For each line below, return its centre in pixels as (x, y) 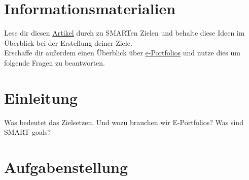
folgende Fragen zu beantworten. (55, 62)
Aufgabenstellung (66, 167)
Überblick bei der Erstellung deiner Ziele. (68, 42)
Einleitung (41, 97)
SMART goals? (28, 132)
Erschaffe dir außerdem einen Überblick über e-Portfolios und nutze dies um (122, 53)
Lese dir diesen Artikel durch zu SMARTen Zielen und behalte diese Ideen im (124, 33)
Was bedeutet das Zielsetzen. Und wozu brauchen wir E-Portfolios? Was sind (124, 122)
